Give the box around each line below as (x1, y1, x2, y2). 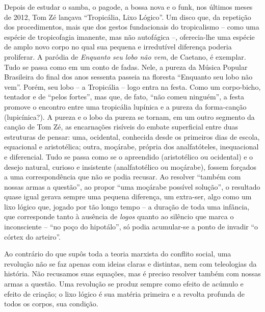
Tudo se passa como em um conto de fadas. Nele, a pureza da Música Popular (4, 61, 248, 72)
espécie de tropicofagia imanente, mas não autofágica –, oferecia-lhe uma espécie (4, 31, 255, 42)
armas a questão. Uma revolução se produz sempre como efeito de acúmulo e (4, 278, 244, 289)
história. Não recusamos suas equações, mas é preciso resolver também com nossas (4, 268, 261, 279)
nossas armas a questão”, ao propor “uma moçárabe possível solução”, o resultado (4, 181, 260, 192)
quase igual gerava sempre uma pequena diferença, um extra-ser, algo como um (4, 191, 252, 202)
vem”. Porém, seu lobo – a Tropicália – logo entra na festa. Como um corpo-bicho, (4, 81, 261, 92)
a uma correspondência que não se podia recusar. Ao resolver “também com (4, 171, 241, 182)
